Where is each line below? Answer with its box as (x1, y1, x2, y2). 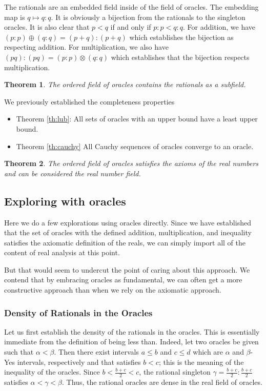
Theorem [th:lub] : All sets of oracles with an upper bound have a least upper (16, 113, 258, 124)
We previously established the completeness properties (4, 96, 175, 107)
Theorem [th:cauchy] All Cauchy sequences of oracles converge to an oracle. (16, 140, 254, 151)
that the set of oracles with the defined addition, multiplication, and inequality (4, 227, 252, 238)
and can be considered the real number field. (4, 168, 141, 178)
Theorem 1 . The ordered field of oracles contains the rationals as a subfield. (4, 79, 246, 90)
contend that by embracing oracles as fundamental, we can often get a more (4, 274, 242, 285)
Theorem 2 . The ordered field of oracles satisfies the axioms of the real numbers (4, 158, 259, 169)
